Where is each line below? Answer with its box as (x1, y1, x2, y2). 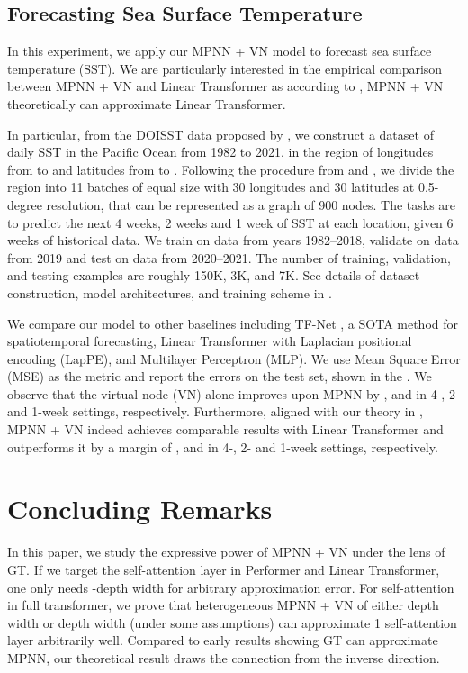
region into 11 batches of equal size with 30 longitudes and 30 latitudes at (7, 177, 415, 196)
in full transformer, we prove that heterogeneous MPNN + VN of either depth (7, 596, 439, 614)
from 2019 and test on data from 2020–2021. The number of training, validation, (7, 248, 451, 267)
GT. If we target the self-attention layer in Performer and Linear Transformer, (7, 559, 440, 578)
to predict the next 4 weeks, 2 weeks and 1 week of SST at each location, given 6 (7, 213, 454, 232)
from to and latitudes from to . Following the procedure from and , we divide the (7, 159, 454, 178)
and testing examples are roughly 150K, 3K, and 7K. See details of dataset (7, 266, 420, 285)
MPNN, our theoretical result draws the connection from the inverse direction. (7, 648, 440, 667)
